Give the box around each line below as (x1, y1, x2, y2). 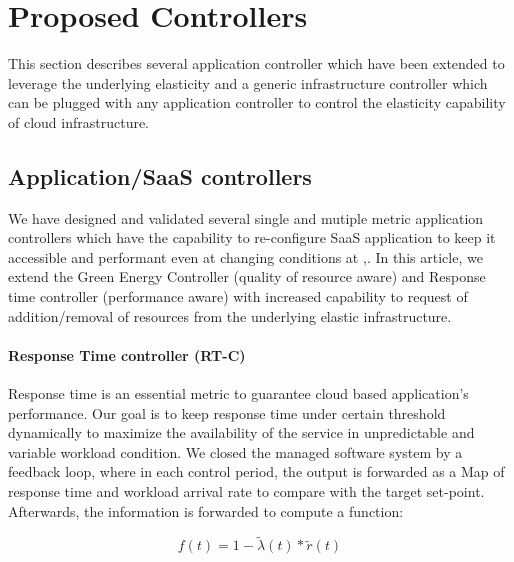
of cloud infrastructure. (8, 111, 150, 132)
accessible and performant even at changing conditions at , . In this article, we (8, 246, 483, 267)
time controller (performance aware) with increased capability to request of (8, 286, 468, 307)
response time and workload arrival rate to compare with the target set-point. (8, 481, 485, 502)
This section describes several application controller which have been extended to (8, 53, 505, 74)
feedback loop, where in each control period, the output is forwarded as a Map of (8, 461, 505, 482)
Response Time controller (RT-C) (8, 344, 246, 365)
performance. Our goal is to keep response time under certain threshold (8, 402, 446, 423)
